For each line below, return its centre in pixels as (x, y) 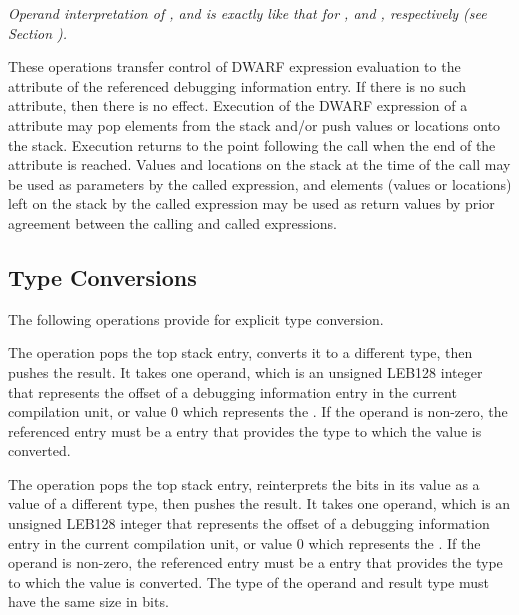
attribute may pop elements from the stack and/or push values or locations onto (254, 124)
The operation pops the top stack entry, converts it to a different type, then (240, 352)
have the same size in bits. (88, 601)
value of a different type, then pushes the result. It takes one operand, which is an (259, 503)
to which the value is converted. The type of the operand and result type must (248, 581)
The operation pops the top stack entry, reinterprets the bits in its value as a (244, 483)
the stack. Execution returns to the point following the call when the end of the (252, 144)
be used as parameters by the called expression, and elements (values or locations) (260, 183)
